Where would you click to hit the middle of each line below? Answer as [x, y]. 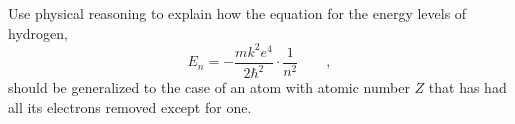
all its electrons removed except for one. [130, 106]
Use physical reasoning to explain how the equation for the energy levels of [237, 13]
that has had [467, 87]
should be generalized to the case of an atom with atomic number [209, 87]
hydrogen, [38, 32]
